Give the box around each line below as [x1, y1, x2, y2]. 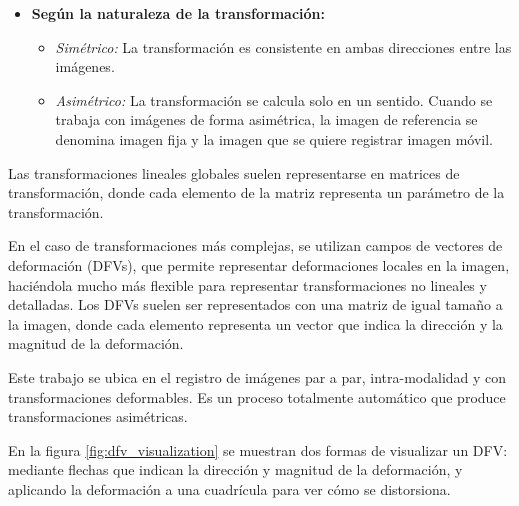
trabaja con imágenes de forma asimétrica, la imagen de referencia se [55, 109, 478, 130]
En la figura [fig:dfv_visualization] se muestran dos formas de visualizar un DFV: [8, 439, 508, 460]
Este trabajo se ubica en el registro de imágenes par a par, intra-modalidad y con [8, 366, 507, 387]
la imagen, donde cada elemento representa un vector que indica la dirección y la [8, 313, 503, 334]
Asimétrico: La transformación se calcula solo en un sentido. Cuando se [55, 89, 493, 110]
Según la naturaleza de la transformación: [31, 3, 325, 23]
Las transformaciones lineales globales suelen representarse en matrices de [8, 162, 460, 183]
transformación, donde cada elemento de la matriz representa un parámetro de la [8, 182, 505, 203]
